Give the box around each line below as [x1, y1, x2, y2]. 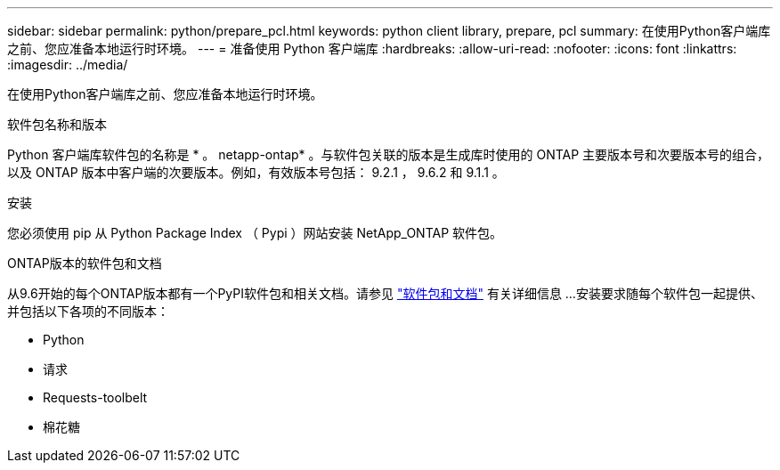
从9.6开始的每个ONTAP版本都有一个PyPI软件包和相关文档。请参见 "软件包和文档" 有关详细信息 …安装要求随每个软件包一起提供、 [7, 286, 763, 301]
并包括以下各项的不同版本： [7, 304, 169, 319]
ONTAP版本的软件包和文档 [7, 255, 162, 271]
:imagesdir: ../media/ [7, 57, 128, 72]
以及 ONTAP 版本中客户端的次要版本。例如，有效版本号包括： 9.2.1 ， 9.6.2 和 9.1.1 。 [7, 165, 505, 180]
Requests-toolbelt [43, 390, 148, 405]
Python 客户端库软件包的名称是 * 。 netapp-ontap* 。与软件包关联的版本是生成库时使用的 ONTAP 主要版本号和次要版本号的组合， [7, 147, 770, 162]
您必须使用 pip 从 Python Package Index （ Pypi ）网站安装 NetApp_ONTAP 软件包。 [7, 225, 503, 240]
